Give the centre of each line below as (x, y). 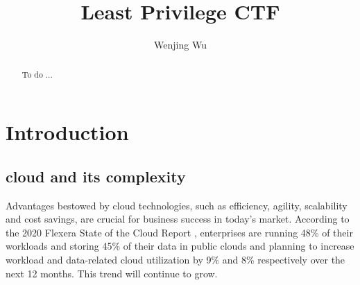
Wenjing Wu (180, 45)
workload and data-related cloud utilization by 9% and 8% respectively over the (175, 259)
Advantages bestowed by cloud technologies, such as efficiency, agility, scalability (177, 205)
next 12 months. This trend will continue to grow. (112, 273)
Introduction (67, 132)
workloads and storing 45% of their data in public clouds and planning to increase (180, 246)
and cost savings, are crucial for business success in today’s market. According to (178, 219)
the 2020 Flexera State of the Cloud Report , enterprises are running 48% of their (179, 232)
